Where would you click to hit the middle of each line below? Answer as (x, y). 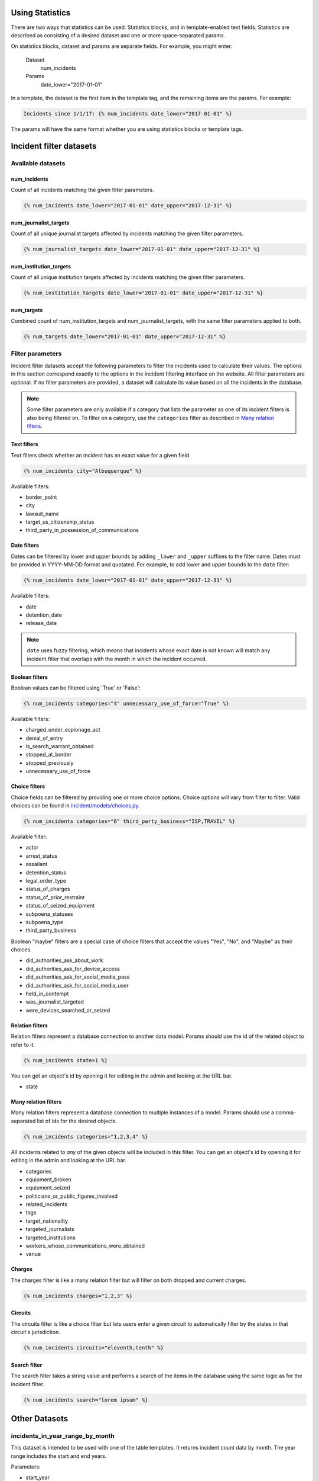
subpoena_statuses (49, 914)
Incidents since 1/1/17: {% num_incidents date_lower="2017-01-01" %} (128, 114)
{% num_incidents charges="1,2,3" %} (78, 1296)
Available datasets (38, 163)
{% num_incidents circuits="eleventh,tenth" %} (93, 1348)
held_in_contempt (47, 994)
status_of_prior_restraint (55, 897)
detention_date (44, 615)
